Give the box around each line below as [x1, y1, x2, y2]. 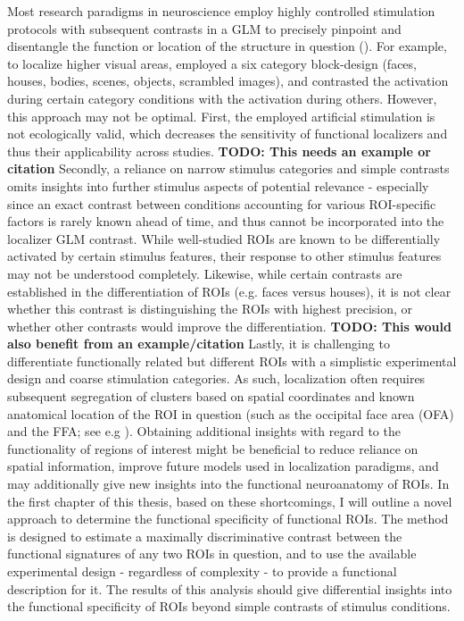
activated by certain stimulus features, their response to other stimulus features [7, 247, 442, 265]
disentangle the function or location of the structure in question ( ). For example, [7, 37, 447, 55]
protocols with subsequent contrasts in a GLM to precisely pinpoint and [7, 19, 402, 38]
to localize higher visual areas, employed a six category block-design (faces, [7, 54, 417, 72]
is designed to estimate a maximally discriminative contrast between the [7, 526, 402, 545]
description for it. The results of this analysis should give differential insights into [7, 579, 452, 598]
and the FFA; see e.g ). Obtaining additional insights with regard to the [7, 422, 401, 441]
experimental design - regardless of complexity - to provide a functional [7, 562, 397, 580]
